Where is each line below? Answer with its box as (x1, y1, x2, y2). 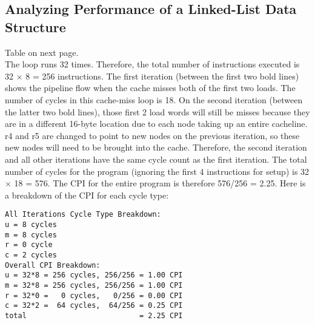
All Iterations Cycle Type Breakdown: (5, 210, 161, 219)
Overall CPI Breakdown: (5, 260, 101, 270)
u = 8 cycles (5, 220, 57, 229)
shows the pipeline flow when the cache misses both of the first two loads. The (5, 81, 296, 94)
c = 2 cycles (5, 250, 57, 259)
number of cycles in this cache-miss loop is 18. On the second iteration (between (5, 93, 303, 106)
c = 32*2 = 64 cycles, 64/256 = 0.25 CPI (5, 301, 183, 310)
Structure (5, 17, 66, 36)
